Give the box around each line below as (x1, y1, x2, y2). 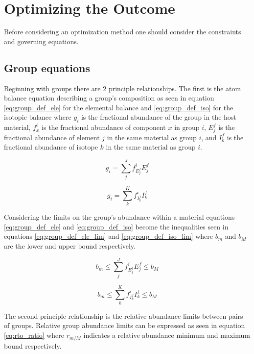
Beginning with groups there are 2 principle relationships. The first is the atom (4, 83, 241, 93)
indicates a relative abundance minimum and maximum (83, 330, 250, 340)
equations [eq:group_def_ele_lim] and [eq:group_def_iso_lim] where (4, 231, 213, 241)
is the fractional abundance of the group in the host (81, 112, 236, 122)
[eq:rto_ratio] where (4, 330, 65, 340)
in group (174, 122, 200, 132)
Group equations (4, 60, 90, 75)
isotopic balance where (4, 112, 71, 122)
